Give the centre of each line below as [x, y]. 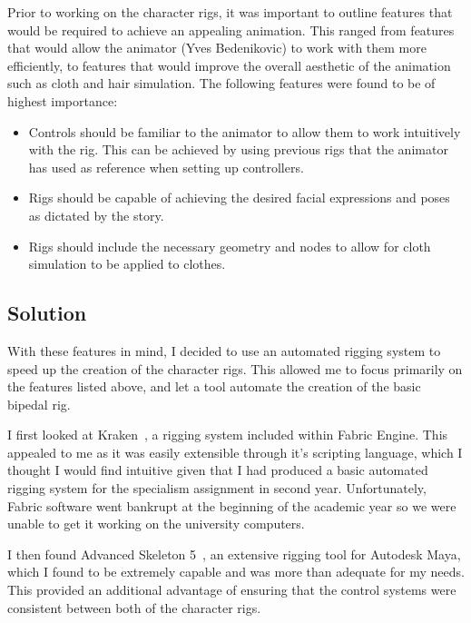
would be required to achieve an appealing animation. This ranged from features [231, 30]
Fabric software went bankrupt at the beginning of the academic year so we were [232, 505]
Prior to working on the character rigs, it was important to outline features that [230, 12]
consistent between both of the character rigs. [134, 607]
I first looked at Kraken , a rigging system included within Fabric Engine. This [228, 435]
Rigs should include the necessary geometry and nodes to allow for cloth [230, 246]
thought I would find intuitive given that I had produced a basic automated [218, 470]
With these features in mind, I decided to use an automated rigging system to [224, 350]
